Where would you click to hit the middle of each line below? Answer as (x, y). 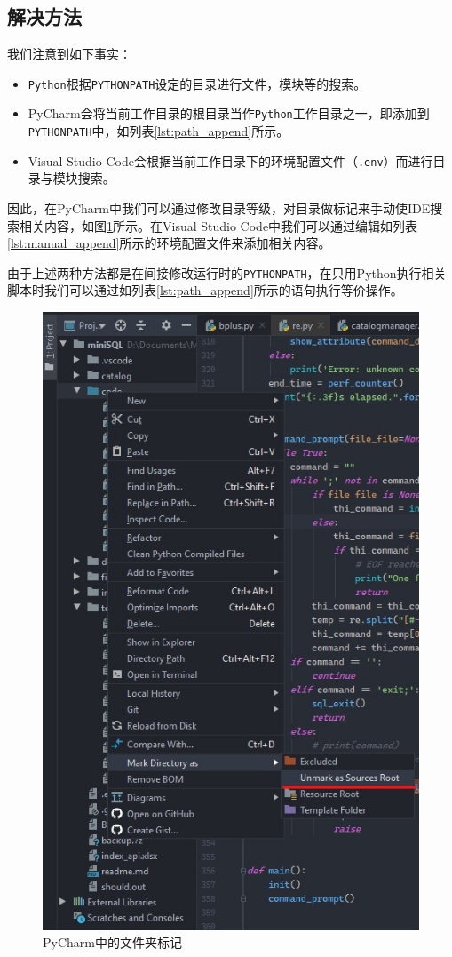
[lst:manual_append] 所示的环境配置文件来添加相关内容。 (169, 243)
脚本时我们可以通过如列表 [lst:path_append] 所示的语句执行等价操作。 (205, 290)
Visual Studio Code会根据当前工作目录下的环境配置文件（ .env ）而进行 (230, 160)
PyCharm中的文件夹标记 (112, 942)
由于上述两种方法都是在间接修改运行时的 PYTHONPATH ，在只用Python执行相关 (227, 272)
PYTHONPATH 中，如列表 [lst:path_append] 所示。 (159, 131)
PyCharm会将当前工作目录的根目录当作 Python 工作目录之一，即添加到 (229, 113)
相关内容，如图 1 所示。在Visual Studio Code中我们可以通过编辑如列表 (218, 225)
